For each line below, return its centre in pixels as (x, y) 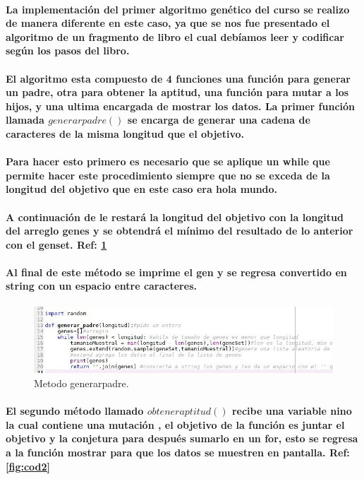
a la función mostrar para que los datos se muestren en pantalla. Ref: (178, 453)
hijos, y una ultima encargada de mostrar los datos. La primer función (181, 106)
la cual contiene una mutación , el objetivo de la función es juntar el (175, 424)
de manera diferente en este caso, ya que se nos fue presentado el (168, 23)
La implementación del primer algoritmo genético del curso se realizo (178, 9)
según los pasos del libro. (68, 51)
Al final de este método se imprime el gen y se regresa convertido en (176, 272)
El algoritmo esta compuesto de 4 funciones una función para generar (178, 78)
